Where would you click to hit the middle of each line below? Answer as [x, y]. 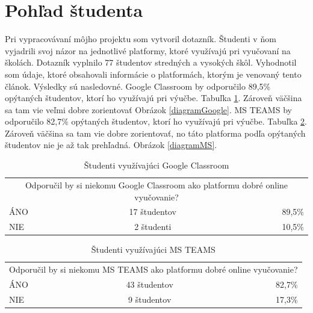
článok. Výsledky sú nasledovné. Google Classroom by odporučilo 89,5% [138, 86]
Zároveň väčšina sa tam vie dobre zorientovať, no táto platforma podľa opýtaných [155, 133]
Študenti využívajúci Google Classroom [156, 165]
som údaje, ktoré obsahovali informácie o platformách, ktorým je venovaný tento [153, 74]
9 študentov [150, 299]
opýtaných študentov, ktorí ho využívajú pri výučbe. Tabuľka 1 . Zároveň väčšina [153, 98]
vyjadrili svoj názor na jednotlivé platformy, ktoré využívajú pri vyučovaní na [148, 50]
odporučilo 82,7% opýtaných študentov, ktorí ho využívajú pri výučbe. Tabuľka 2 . [156, 121]
